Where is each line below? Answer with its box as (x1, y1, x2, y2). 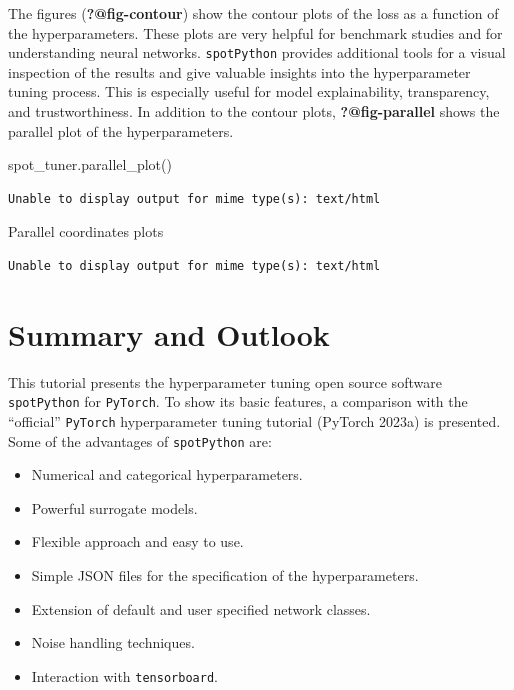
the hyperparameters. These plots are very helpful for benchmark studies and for (8, 22, 503, 43)
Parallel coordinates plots (8, 221, 164, 242)
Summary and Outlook (8, 313, 330, 354)
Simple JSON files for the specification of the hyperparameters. (31, 565, 419, 586)
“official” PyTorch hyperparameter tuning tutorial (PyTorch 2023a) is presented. (8, 410, 501, 431)
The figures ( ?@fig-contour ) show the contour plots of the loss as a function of (8, 3, 499, 23)
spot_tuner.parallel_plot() (8, 154, 172, 175)
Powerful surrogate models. (31, 497, 198, 518)
